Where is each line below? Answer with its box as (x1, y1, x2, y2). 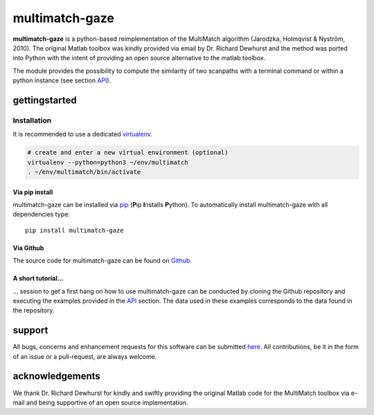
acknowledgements (12, 371, 100, 382)
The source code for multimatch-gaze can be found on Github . (12, 256, 192, 265)
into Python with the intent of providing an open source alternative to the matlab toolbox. (12, 54, 266, 62)
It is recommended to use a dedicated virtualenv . (12, 130, 152, 139)
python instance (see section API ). (12, 76, 112, 85)
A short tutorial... (12, 274, 64, 283)
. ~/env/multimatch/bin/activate (27, 168, 141, 176)
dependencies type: (12, 210, 71, 218)
